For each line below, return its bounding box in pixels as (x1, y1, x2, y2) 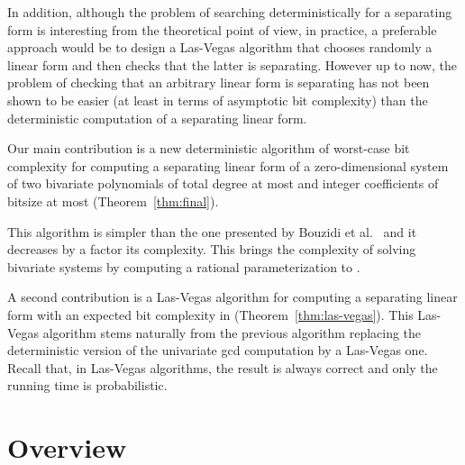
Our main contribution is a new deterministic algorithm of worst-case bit (7, 139, 410, 158)
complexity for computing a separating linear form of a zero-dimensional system (7, 156, 449, 175)
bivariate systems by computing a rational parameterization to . (7, 257, 360, 276)
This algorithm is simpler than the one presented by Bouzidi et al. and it (7, 222, 417, 241)
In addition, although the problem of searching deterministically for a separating (7, 3, 452, 21)
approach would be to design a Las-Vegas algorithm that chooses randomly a (7, 38, 433, 57)
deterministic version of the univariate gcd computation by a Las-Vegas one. (7, 341, 428, 360)
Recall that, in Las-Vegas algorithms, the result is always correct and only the (7, 358, 438, 377)
